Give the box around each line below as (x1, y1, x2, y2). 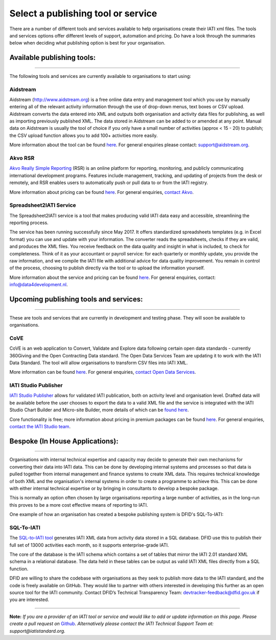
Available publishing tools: (9, 53, 96, 62)
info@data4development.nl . (9, 282, 68, 288)
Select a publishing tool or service (9, 8, 157, 19)
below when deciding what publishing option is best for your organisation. (9, 40, 166, 46)
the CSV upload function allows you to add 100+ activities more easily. (9, 132, 158, 138)
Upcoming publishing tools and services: (9, 295, 143, 304)
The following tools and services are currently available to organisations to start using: (9, 73, 191, 79)
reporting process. (9, 219, 49, 226)
